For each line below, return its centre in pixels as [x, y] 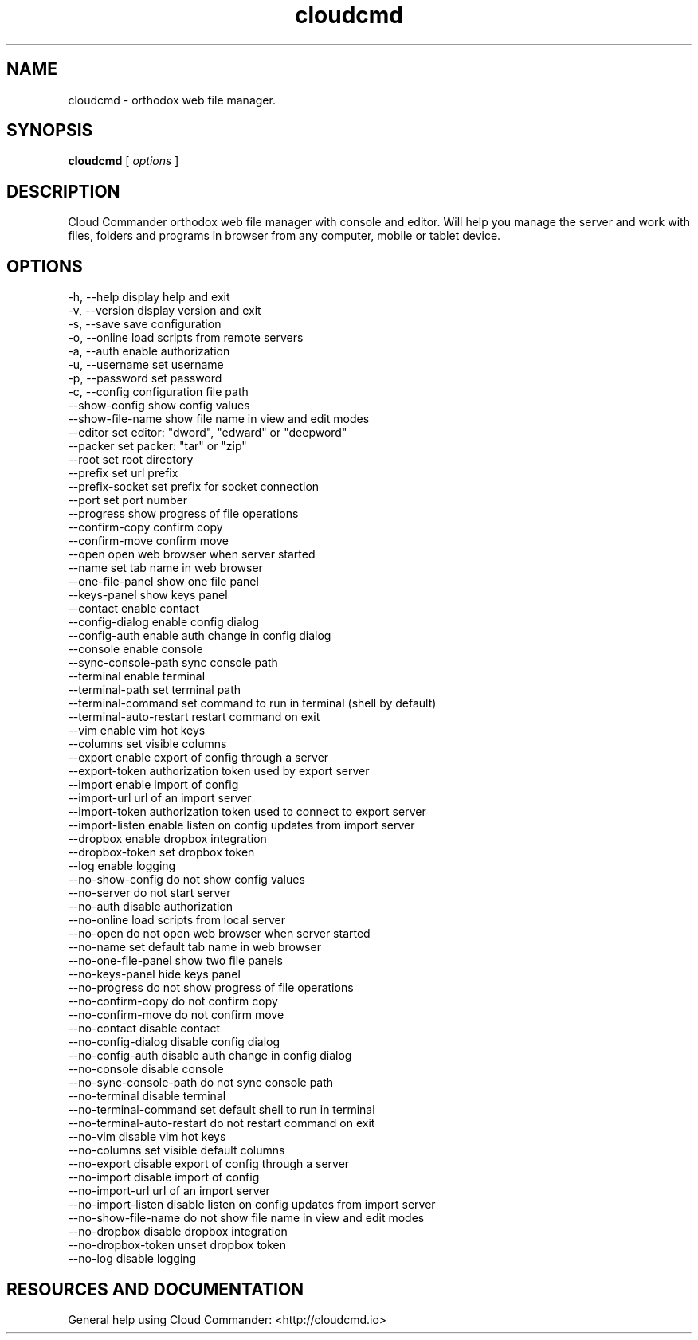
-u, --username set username [146, 365]
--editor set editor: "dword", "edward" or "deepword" [208, 433]
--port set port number [128, 500]
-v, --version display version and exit [165, 311]
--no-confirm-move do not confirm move [176, 1015]
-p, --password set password [145, 378]
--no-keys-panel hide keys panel [154, 974]
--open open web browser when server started [192, 554]
